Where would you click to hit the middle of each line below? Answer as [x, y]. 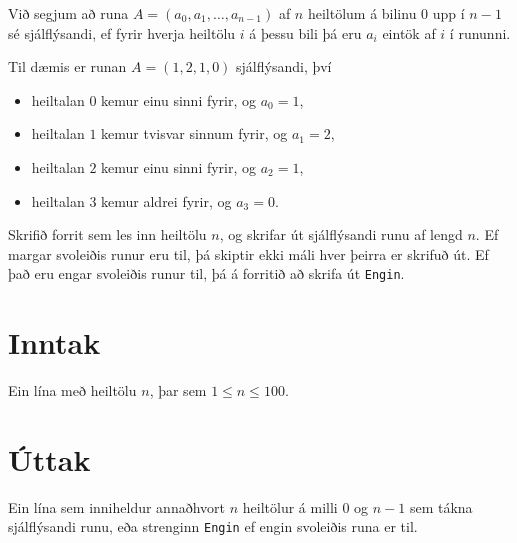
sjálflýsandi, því [284, 66]
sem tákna [441, 506]
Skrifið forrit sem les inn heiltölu [107, 234]
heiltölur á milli [290, 506]
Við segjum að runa [68, 13]
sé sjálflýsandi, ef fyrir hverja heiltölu [122, 32]
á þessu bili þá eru [305, 32]
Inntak [54, 342]
